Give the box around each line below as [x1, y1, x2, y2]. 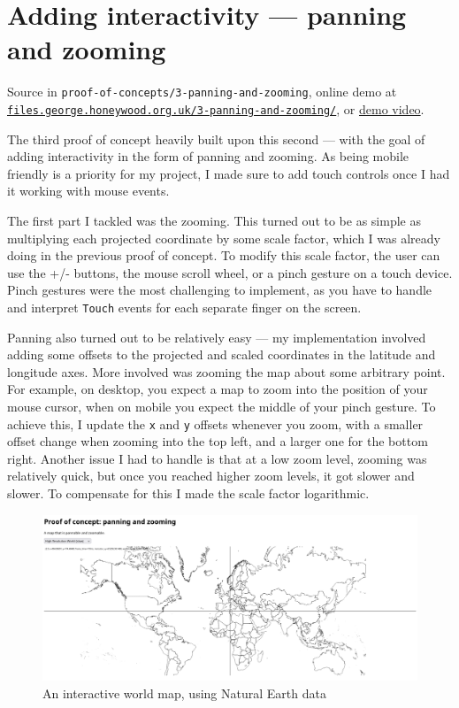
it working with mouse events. [7, 181, 170, 200]
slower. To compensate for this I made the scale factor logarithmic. [7, 484, 370, 503]
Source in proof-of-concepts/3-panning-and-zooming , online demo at [7, 82, 397, 101]
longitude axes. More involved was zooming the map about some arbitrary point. [7, 362, 446, 381]
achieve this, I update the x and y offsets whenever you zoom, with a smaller [7, 414, 424, 433]
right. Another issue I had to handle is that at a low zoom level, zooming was [7, 449, 427, 467]
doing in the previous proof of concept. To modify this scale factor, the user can [7, 246, 440, 265]
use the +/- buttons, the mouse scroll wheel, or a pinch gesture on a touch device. [7, 263, 453, 281]
